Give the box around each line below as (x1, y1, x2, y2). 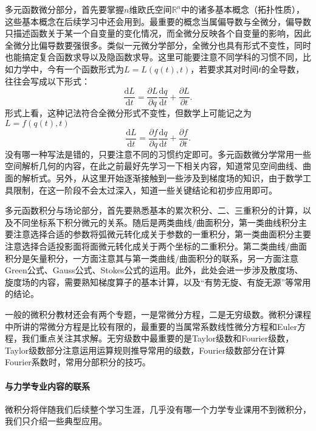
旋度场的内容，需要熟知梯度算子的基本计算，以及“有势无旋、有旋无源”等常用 (5, 275, 311, 288)
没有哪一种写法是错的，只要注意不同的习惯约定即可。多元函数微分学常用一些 (5, 147, 311, 160)
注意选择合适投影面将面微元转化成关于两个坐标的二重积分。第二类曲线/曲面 (5, 240, 307, 253)
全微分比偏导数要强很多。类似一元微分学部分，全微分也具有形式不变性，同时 (5, 38, 311, 51)
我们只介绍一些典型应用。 (5, 415, 107, 427)
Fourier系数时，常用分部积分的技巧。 (5, 356, 151, 368)
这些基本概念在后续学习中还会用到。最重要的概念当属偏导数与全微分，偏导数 (5, 15, 311, 27)
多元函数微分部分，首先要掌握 (5, 3, 124, 15)
